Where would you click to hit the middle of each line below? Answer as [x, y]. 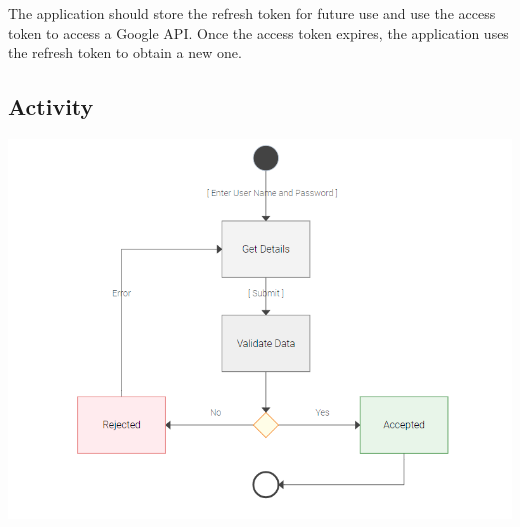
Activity [51, 106]
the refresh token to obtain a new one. [125, 52]
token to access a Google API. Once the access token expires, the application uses [258, 32]
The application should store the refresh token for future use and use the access [252, 13]
